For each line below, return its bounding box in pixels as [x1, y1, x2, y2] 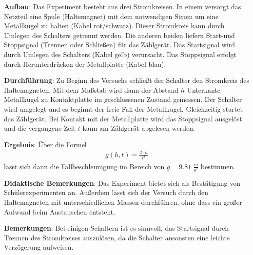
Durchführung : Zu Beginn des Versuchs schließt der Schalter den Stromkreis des [4, 75, 250, 85]
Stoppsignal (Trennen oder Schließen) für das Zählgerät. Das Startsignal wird [4, 39, 235, 50]
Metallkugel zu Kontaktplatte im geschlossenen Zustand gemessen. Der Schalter [4, 94, 242, 104]
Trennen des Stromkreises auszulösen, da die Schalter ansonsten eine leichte [4, 232, 230, 242]
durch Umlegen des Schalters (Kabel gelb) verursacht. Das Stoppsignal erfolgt [4, 49, 236, 59]
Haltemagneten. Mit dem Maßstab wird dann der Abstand [4, 84, 179, 95]
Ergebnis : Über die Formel [4, 139, 87, 149]
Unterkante [187, 84, 220, 95]
